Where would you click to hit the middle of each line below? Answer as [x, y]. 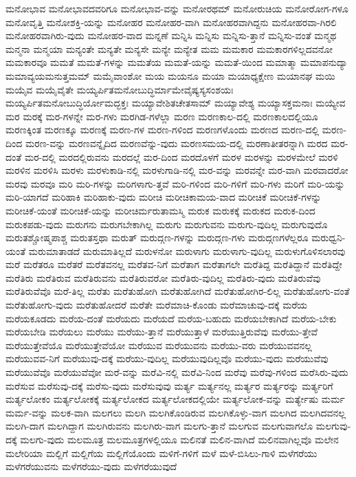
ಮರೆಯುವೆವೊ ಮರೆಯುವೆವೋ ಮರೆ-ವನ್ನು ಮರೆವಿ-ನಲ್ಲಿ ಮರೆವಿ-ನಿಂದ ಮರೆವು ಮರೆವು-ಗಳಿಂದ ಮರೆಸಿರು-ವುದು [177, 372]
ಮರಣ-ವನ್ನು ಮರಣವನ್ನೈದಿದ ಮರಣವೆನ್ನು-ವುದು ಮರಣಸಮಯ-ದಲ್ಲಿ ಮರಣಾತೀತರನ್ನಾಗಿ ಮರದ [176, 143]
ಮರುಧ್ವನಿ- [329, 237]
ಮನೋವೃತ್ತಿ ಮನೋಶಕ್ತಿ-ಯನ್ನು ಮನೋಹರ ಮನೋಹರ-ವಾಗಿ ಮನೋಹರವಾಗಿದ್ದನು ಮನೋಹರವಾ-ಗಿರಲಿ [171, 22]
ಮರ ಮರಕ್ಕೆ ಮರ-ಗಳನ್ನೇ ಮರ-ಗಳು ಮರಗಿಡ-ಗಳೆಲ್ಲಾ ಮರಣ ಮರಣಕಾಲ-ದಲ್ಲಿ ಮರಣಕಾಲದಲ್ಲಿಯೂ [162, 116]
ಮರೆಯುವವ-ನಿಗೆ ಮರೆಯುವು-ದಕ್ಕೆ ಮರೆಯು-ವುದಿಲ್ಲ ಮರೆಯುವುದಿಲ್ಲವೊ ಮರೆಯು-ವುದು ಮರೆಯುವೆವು [167, 358]
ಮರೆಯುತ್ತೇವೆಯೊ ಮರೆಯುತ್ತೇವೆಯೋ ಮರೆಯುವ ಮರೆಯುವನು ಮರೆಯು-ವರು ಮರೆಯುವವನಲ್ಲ [159, 345]
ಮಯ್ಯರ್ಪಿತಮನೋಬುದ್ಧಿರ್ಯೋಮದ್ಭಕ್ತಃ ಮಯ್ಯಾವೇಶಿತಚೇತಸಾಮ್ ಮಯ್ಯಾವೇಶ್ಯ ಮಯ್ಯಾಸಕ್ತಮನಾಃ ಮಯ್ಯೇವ [176, 103]
